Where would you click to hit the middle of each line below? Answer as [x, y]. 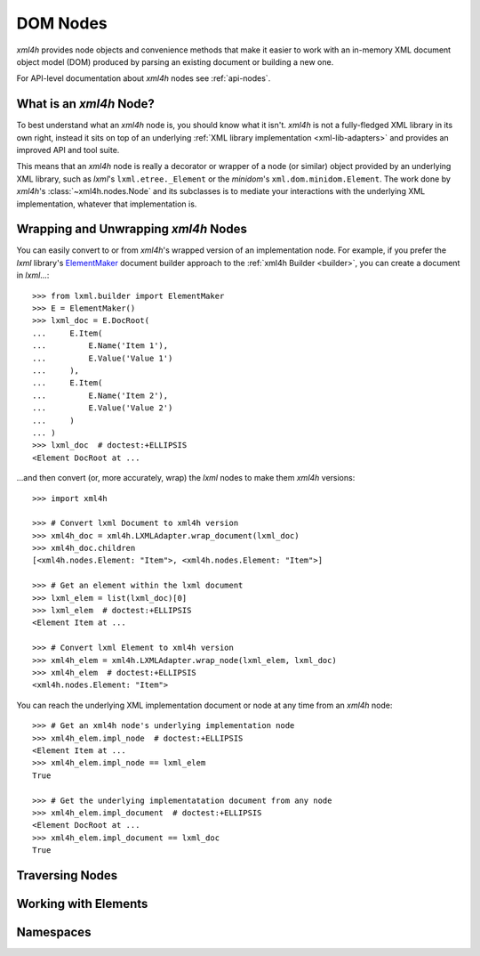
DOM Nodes [62, 23]
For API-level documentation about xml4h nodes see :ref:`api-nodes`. [144, 78]
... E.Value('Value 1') [103, 358]
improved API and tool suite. [68, 150]
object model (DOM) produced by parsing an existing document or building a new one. [175, 61]
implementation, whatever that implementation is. [107, 204]
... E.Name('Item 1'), [100, 346]
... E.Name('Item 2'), [100, 395]
